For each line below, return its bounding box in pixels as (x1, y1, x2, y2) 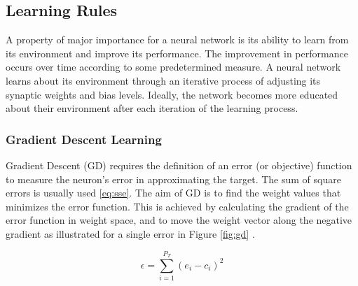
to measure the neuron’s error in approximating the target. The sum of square (6, 171, 341, 186)
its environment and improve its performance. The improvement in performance (6, 45, 348, 60)
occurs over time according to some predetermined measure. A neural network (6, 59, 341, 74)
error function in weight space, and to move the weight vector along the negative (6, 213, 352, 227)
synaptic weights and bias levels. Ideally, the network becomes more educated (6, 87, 338, 101)
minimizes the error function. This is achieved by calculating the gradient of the (6, 199, 349, 213)
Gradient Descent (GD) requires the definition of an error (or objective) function (6, 157, 352, 172)
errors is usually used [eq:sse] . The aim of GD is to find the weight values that (6, 185, 341, 200)
